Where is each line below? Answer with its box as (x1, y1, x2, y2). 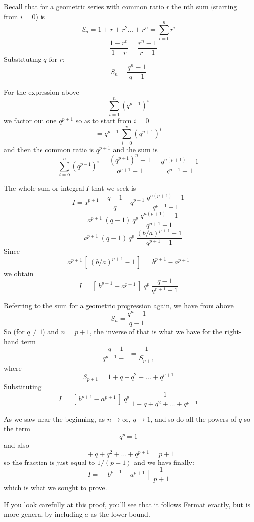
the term (4, 423, 30, 434)
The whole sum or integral (4, 183, 84, 193)
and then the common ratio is (4, 144, 94, 154)
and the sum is (113, 144, 158, 154)
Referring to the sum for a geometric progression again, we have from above (4, 300, 234, 311)
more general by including (4, 509, 83, 519)
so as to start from (75, 115, 132, 125)
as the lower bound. (90, 509, 150, 519)
